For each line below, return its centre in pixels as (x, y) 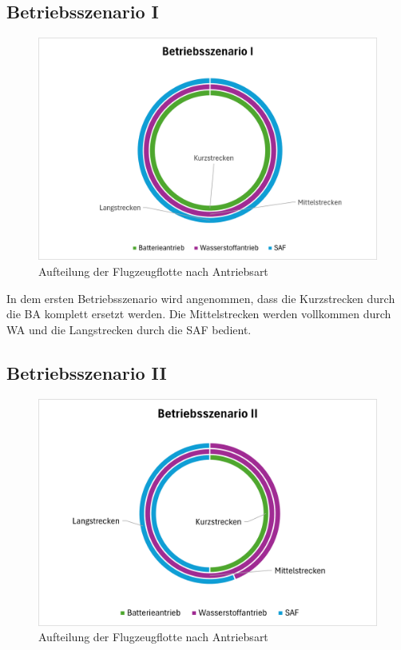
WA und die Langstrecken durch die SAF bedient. (129, 329)
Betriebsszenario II (87, 372)
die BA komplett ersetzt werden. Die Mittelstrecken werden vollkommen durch (199, 314)
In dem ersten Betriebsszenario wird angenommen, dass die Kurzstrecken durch (201, 298)
